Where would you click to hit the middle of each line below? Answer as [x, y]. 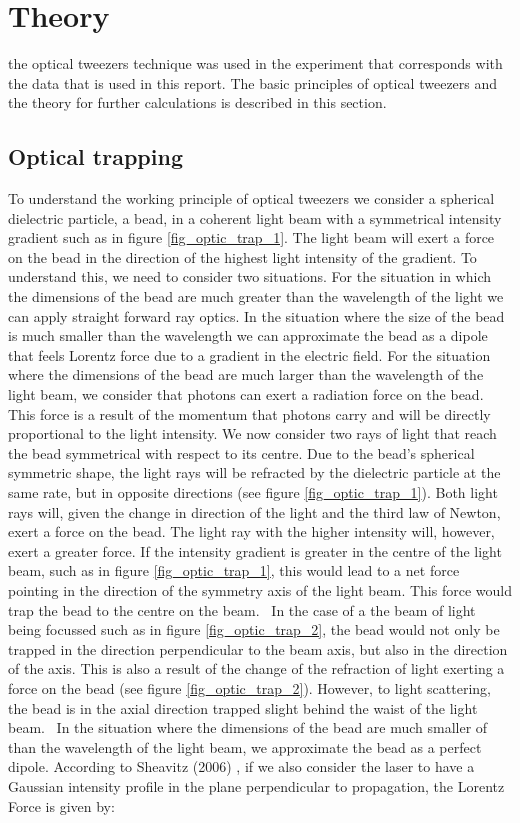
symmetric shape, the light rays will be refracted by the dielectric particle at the [254, 472]
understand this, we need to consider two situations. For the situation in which [250, 276]
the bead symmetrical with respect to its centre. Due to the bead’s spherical [241, 452]
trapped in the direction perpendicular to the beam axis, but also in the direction [258, 648]
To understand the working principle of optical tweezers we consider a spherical [251, 198]
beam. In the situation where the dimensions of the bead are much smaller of [248, 727]
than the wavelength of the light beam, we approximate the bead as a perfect [245, 746]
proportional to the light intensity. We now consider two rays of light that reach [252, 433]
